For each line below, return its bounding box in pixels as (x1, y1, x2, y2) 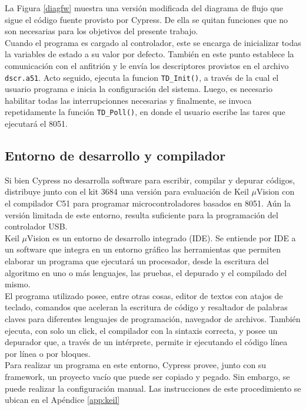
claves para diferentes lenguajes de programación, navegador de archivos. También (5, 312, 301, 324)
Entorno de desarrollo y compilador (5, 146, 226, 165)
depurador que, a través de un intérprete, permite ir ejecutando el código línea (5, 336, 288, 348)
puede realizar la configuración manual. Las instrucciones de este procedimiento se (5, 382, 301, 394)
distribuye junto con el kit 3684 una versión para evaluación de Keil (5, 185, 249, 198)
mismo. (5, 278, 31, 290)
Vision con (256, 185, 295, 198)
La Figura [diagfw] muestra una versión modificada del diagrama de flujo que (5, 2, 283, 14)
